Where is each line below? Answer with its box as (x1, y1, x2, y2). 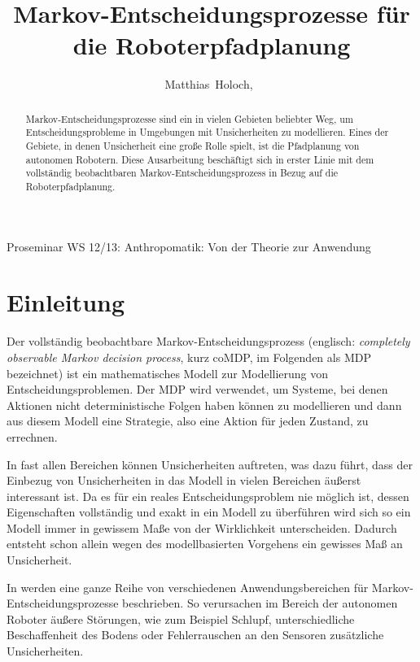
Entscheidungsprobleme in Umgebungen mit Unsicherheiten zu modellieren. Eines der (25, 125, 389, 139)
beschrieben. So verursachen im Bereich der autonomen (122, 594, 398, 612)
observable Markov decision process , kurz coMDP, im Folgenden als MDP (7, 348, 371, 365)
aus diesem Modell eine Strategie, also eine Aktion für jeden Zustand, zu (7, 412, 369, 429)
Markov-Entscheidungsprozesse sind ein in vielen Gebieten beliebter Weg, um (25, 111, 353, 125)
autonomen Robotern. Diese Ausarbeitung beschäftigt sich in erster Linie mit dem (25, 152, 374, 166)
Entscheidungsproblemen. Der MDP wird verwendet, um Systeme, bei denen (7, 381, 388, 398)
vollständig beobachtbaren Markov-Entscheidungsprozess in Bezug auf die (25, 166, 339, 180)
